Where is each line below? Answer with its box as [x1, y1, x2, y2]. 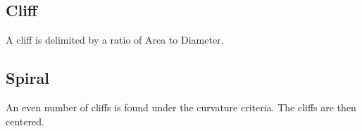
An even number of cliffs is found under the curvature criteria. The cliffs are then [6, 100, 356, 114]
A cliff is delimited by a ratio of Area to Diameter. [6, 32, 224, 47]
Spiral [6, 67, 49, 89]
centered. [6, 113, 44, 128]
